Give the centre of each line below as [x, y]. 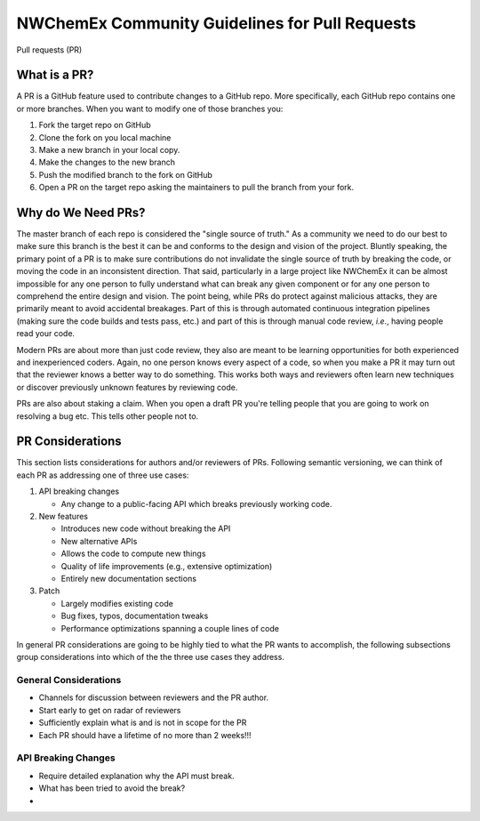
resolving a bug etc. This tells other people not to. [108, 416]
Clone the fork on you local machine [105, 137]
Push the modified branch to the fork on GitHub [126, 174]
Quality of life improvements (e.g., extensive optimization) [167, 566]
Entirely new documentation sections [129, 578]
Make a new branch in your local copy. [109, 150]
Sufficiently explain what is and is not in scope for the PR [143, 723]
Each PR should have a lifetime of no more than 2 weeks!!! [145, 735]
